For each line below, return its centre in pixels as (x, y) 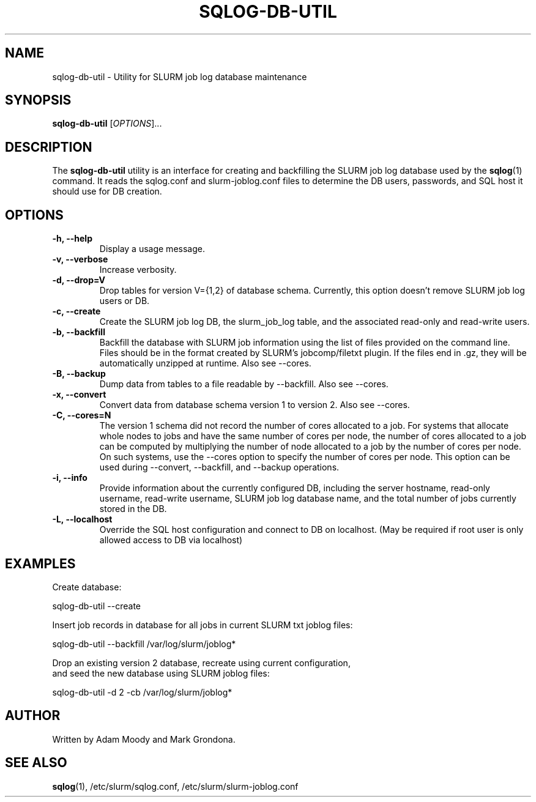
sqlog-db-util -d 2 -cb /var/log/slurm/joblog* (142, 692)
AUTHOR (33, 716)
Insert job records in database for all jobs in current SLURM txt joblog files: (203, 625)
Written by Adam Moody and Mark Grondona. (144, 739)
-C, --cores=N (82, 415)
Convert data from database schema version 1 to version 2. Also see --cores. (255, 405)
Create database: (87, 587)
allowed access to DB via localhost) (171, 540)
